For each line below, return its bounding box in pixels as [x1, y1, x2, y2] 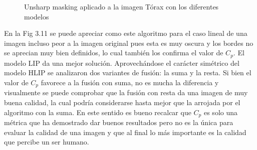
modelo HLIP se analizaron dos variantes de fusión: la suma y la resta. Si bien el [4, 67, 251, 78]
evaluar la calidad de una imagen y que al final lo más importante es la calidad [4, 127, 246, 137]
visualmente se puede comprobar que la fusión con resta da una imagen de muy [4, 87, 248, 98]
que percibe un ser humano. [4, 137, 89, 147]
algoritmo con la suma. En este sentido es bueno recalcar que [4, 107, 191, 117]
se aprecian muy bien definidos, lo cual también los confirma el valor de [4, 47, 223, 58]
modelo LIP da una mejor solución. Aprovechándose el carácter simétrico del [4, 57, 239, 68]
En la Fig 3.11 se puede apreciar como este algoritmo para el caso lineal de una [4, 28, 247, 38]
